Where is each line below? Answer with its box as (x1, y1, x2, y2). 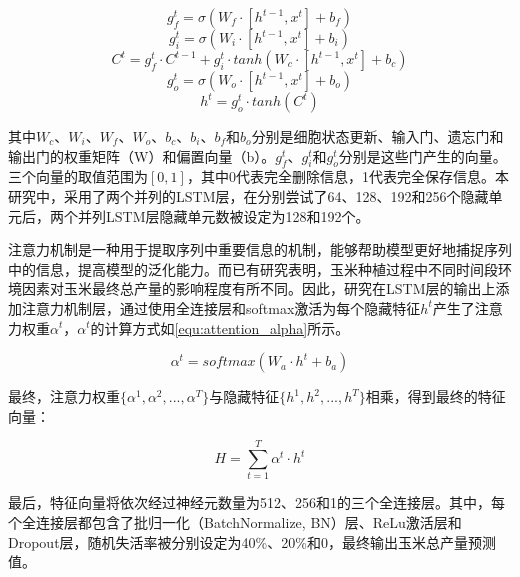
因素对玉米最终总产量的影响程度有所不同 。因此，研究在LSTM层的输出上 (21, 278, 496, 299)
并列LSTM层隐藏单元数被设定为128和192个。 (77, 205, 370, 226)
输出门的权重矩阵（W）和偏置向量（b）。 (8, 145, 276, 166)
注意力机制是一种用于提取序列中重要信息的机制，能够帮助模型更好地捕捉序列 (8, 239, 512, 260)
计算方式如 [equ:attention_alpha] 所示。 (104, 317, 350, 338)
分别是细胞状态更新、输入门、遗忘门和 (251, 126, 504, 146)
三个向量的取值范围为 (8, 166, 148, 187)
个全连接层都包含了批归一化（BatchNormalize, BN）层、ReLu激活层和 (8, 512, 462, 533)
